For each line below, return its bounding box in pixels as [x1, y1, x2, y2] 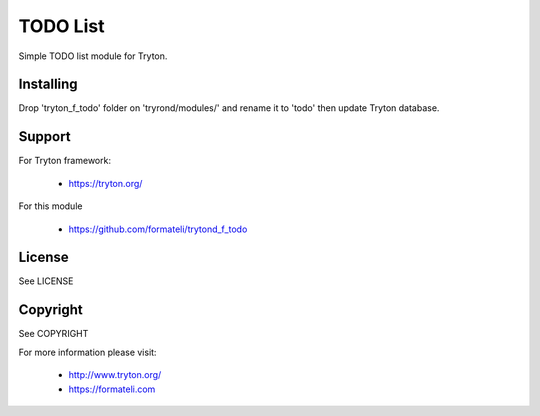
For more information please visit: [18, 346, 157, 358]
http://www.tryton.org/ [68, 369, 162, 381]
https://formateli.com [68, 383, 156, 395]
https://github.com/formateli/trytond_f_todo [68, 223, 248, 235]
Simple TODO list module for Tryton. [18, 50, 168, 62]
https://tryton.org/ [68, 177, 143, 189]
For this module [18, 200, 83, 212]
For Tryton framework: [18, 155, 112, 167]
